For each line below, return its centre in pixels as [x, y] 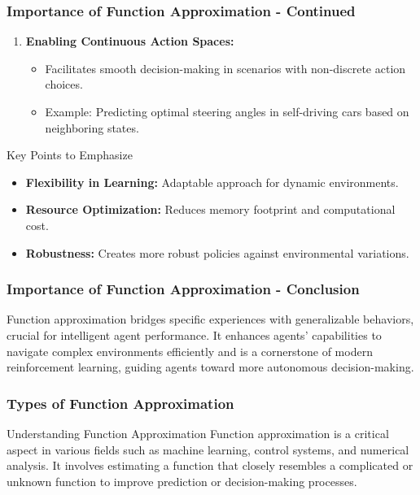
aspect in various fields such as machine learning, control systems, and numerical [208, 449]
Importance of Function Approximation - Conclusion [183, 289]
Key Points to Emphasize [70, 155]
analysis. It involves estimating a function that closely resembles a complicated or [210, 465]
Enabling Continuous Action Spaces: [130, 41]
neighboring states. [92, 127]
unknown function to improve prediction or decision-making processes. [182, 481]
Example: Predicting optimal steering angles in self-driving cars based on [227, 111]
